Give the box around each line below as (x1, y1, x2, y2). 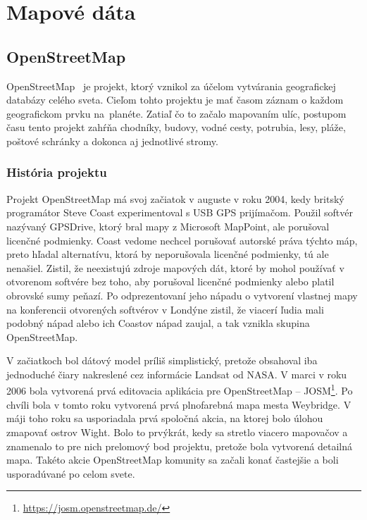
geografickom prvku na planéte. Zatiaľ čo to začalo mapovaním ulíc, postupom (6, 106, 347, 120)
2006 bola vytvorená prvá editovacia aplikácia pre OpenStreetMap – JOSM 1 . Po (6, 381, 353, 398)
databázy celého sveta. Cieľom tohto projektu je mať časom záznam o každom (6, 92, 344, 107)
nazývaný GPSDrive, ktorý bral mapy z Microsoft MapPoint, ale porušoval (6, 218, 330, 233)
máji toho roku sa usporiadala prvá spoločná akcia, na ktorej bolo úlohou (6, 411, 323, 426)
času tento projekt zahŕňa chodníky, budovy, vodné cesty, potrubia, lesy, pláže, (6, 120, 346, 135)
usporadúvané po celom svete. (6, 466, 135, 481)
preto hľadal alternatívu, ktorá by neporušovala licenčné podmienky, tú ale (6, 247, 329, 261)
